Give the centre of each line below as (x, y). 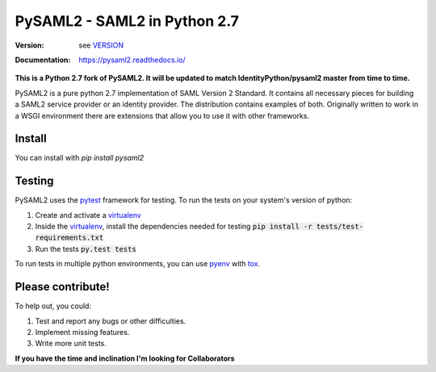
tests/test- (340, 227)
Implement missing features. (82, 332)
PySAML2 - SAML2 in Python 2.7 (127, 21)
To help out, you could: (53, 306)
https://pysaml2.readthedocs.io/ (132, 60)
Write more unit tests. (71, 344)
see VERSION (101, 45)
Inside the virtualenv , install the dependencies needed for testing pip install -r (174, 227)
